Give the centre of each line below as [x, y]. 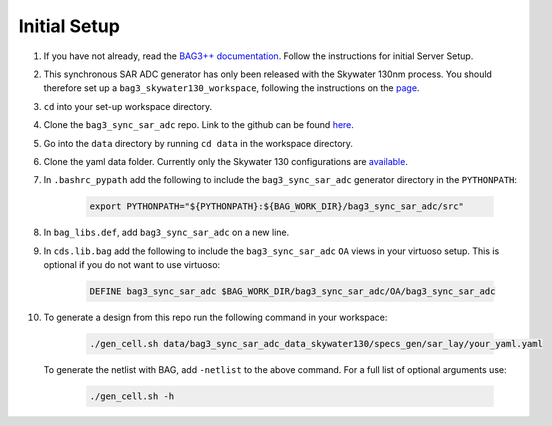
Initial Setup [69, 26]
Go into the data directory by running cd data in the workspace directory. [198, 143]
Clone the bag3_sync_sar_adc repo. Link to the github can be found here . [199, 125]
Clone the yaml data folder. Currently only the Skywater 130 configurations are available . [226, 161]
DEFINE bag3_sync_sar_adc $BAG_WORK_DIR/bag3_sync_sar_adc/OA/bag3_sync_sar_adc [292, 291]
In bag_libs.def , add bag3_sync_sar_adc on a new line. [166, 232]
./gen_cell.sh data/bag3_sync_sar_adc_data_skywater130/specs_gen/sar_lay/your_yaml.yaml [316, 343]
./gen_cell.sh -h [132, 396]
